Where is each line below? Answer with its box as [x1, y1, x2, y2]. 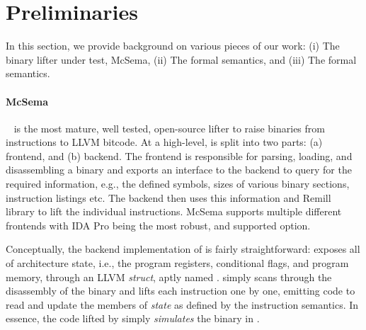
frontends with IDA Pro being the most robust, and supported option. [6, 217, 311, 232]
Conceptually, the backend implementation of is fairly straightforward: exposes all [6, 241, 360, 256]
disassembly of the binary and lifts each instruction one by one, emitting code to [6, 283, 355, 298]
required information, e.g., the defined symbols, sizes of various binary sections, [6, 176, 350, 191]
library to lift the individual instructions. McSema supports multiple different [6, 204, 342, 219]
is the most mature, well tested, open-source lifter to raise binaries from [13, 120, 325, 135]
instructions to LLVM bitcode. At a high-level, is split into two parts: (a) [6, 135, 323, 149]
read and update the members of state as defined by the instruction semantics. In [6, 297, 359, 312]
